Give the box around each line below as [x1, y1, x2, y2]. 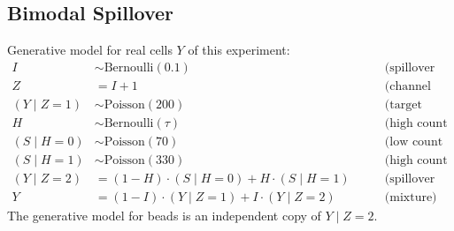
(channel [384, 79, 431, 93]
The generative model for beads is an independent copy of [7, 206, 321, 225]
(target [384, 98, 422, 111]
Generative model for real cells [7, 41, 173, 59]
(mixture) [384, 191, 437, 205]
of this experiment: [188, 41, 290, 59]
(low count [384, 135, 443, 148]
